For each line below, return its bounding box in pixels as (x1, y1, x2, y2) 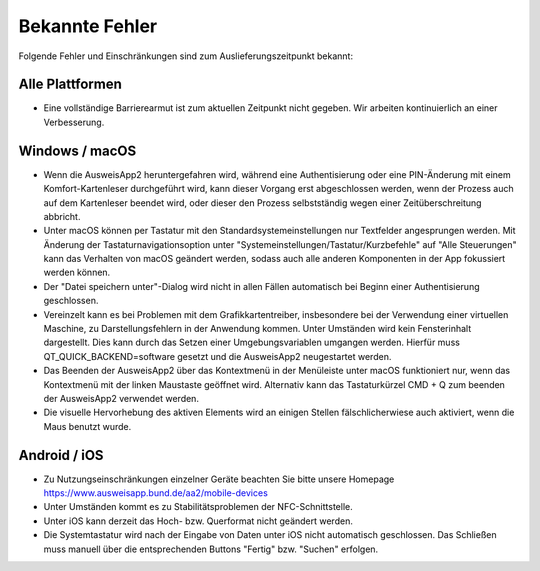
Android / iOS (18, 446, 104, 464)
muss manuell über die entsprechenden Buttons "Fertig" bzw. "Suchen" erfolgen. (43, 543, 379, 555)
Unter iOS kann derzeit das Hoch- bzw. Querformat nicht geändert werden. (43, 515, 354, 527)
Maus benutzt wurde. (43, 420, 132, 432)
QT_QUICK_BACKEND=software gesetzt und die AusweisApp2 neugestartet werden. (43, 350, 392, 362)
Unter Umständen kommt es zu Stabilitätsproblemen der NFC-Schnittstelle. (43, 501, 354, 513)
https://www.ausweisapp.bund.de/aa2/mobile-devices (43, 487, 269, 499)
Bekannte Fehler (18, 15, 158, 37)
